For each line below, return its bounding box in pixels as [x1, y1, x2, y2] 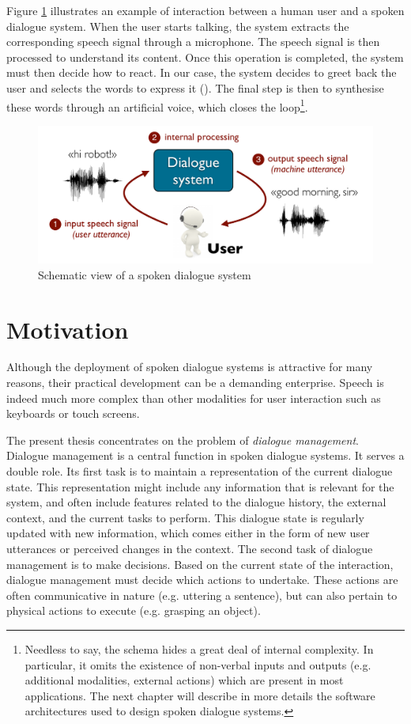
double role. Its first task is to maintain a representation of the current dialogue [6, 463, 393, 479]
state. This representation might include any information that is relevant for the [6, 478, 394, 495]
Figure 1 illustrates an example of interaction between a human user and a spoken [6, 2, 405, 18]
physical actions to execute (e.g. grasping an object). [6, 602, 261, 619]
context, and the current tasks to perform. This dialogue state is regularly [6, 509, 364, 525]
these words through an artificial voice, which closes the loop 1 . [6, 96, 308, 115]
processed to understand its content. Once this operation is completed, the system [6, 48, 404, 65]
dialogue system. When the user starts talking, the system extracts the [6, 17, 349, 34]
